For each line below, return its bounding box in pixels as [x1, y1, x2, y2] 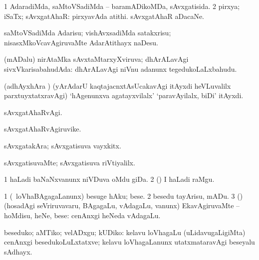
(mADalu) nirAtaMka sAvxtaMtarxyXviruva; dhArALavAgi [4, 54, 189, 64]
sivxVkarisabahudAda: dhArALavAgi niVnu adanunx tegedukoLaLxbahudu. [4, 63, 237, 74]
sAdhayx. [4, 246, 32, 257]
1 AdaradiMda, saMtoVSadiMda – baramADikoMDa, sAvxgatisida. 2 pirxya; [4, 1, 240, 11]
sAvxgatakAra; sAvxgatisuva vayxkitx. [4, 140, 121, 150]
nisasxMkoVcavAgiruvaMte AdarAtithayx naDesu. [4, 37, 158, 47]
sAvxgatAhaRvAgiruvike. [4, 124, 81, 134]
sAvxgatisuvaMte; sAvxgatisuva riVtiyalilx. [4, 157, 135, 167]
